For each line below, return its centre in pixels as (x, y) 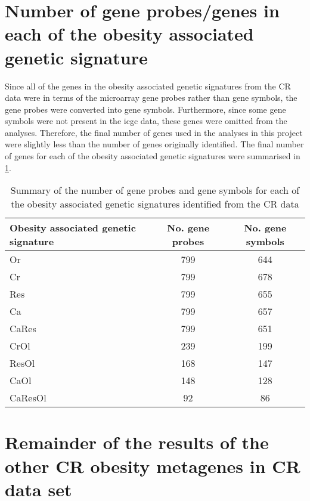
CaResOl (28, 398)
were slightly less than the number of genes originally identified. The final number (154, 144)
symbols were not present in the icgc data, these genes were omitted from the (146, 121)
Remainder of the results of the (137, 442)
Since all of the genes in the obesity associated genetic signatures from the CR (148, 86)
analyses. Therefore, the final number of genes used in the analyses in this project (154, 132)
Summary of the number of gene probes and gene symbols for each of (155, 190)
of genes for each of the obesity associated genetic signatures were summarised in (153, 156)
